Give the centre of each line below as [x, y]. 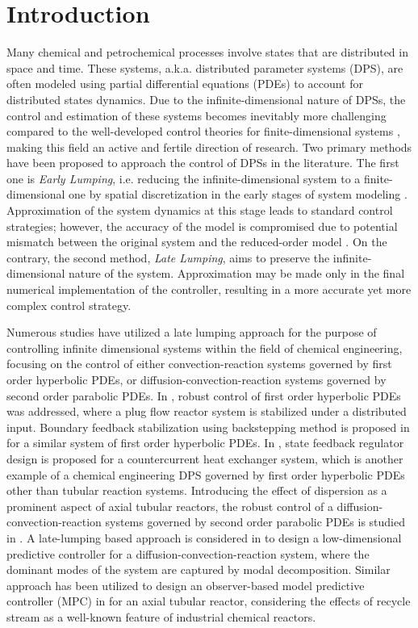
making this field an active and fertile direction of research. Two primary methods [209, 147]
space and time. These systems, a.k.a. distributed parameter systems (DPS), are [205, 67]
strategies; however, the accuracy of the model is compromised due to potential [202, 226]
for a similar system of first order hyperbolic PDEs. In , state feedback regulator [205, 443]
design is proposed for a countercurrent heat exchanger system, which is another [205, 458]
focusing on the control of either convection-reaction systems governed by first [199, 364]
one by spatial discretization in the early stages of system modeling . [238, 194]
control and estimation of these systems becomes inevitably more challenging [196, 115]
